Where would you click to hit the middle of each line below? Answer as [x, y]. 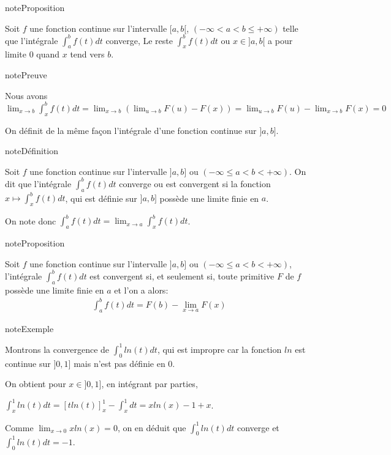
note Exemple [29, 328]
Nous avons [26, 95]
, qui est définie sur [101, 198]
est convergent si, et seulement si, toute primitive [182, 276]
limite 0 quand [32, 54]
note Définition [32, 151]
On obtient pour [36, 384]
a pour [280, 40]
